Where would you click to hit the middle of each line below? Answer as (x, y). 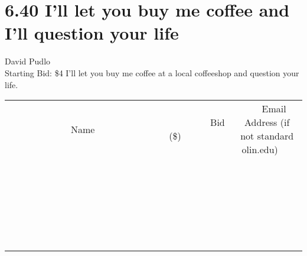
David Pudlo (28, 61)
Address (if (267, 122)
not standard (267, 136)
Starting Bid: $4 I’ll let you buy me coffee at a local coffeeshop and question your (152, 72)
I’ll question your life (92, 33)
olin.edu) (260, 150)
